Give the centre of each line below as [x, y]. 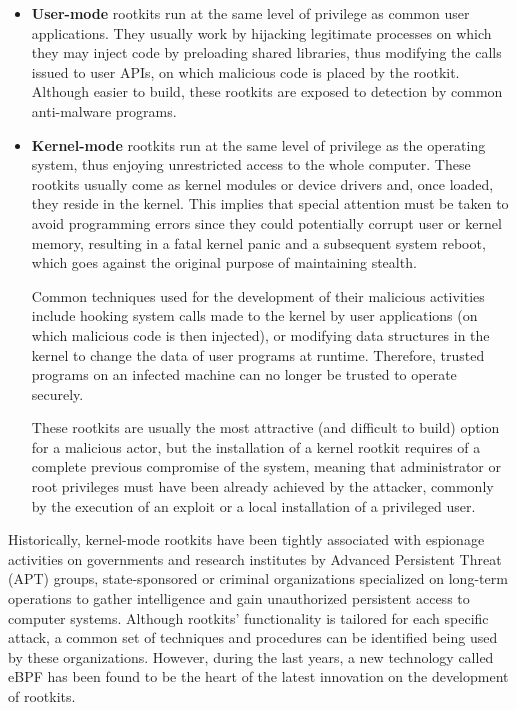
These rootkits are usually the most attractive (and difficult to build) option [265, 427]
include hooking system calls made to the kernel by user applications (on [254, 315]
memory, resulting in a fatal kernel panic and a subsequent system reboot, [258, 242]
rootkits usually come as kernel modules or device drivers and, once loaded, [262, 183]
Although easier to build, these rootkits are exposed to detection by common [267, 91]
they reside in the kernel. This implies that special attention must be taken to [270, 203]
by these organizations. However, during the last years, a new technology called [251, 656]
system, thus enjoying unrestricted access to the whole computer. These [251, 164]
